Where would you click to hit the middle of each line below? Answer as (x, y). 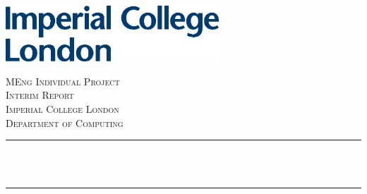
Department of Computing (65, 122)
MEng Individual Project (63, 81)
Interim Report (40, 95)
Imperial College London (62, 109)
